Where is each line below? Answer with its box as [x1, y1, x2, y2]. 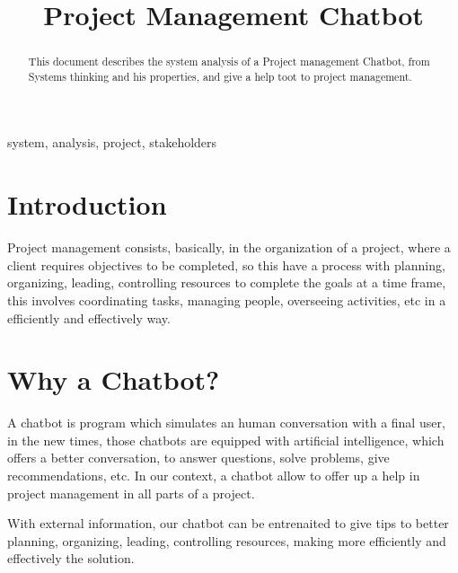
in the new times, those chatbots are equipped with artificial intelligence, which [7, 430, 445, 449]
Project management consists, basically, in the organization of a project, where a [7, 238, 451, 257]
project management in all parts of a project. [7, 483, 255, 502]
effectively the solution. [7, 549, 135, 568]
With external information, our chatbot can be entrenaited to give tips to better [7, 514, 449, 533]
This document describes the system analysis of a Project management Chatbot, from [28, 54, 430, 69]
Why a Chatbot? [7, 361, 220, 398]
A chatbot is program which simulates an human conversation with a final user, [7, 413, 445, 432]
